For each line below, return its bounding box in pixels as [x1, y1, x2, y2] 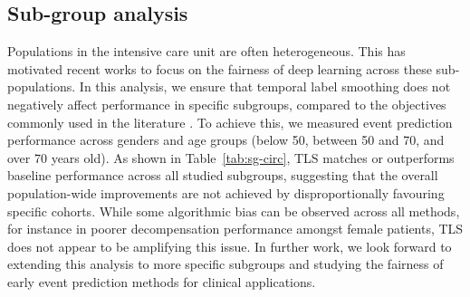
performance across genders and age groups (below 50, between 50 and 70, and [7, 130, 445, 149]
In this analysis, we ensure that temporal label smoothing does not [79, 77, 451, 96]
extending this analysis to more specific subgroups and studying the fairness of [7, 254, 444, 273]
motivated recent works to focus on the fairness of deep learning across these [7, 59, 432, 78]
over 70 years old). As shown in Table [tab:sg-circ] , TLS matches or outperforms [7, 148, 455, 167]
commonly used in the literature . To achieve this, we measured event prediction [7, 112, 453, 131]
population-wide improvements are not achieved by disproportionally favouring [7, 183, 445, 202]
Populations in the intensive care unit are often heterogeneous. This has [7, 42, 406, 61]
